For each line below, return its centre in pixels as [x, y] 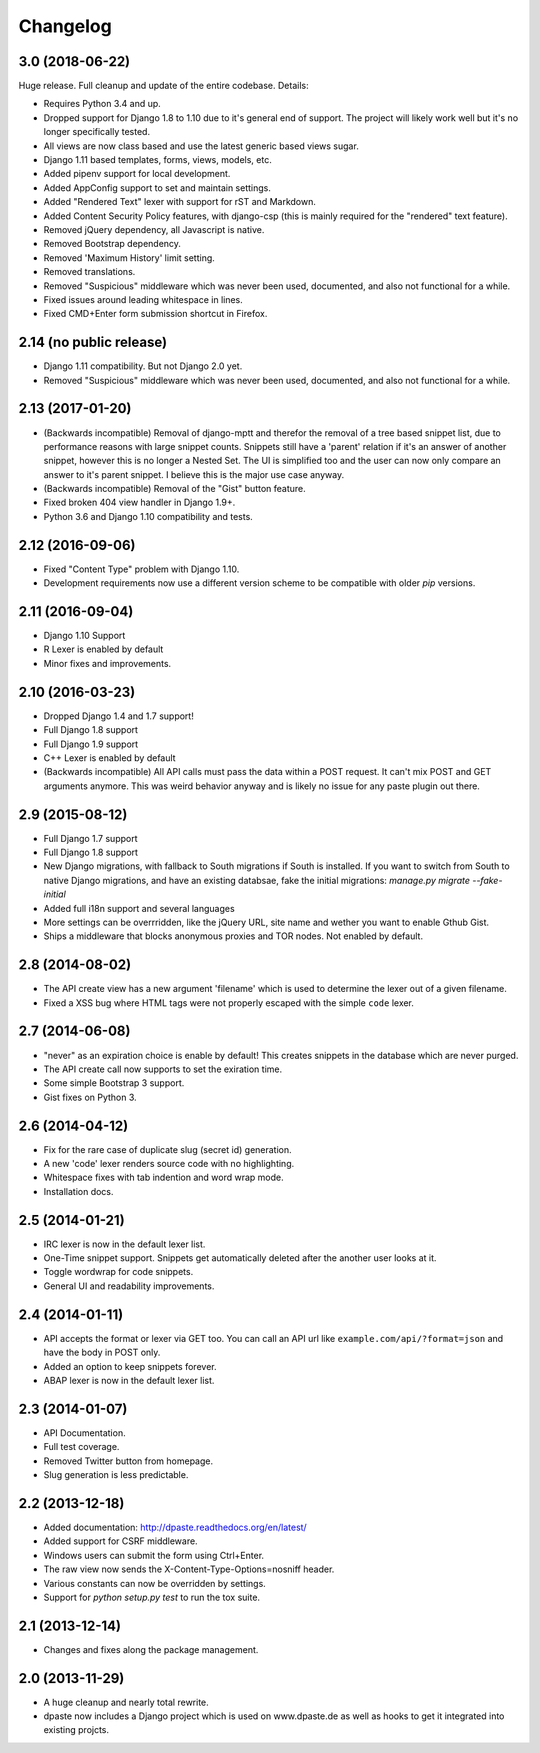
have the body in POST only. [102, 1352]
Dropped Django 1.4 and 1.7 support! [118, 716]
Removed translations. [89, 272]
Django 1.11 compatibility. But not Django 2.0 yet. [143, 366]
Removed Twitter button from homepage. [128, 1461]
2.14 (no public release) [93, 342]
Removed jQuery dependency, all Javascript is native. [154, 229]
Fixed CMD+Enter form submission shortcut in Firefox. [155, 314]
